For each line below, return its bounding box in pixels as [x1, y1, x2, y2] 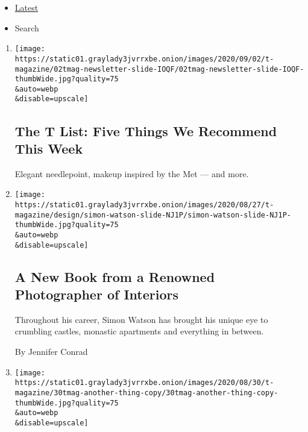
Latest [14, 1, 39, 13]
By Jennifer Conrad [14, 345, 88, 358]
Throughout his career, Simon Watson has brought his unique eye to [14, 313, 268, 325]
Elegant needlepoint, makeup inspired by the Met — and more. [14, 167, 249, 180]
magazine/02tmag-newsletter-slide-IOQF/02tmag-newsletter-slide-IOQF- [14, 64, 304, 74]
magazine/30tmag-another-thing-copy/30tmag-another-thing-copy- [14, 388, 278, 397]
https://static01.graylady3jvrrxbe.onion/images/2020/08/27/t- [14, 200, 274, 209]
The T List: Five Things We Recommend [14, 121, 277, 140]
